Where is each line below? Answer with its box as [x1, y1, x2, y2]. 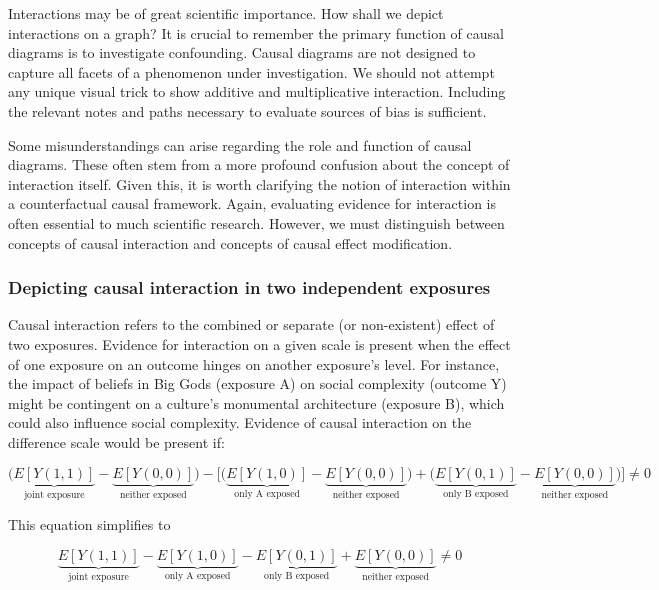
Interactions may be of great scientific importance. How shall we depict [8, 3, 444, 23]
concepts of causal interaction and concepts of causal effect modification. [8, 232, 453, 253]
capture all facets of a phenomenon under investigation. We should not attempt [8, 61, 495, 82]
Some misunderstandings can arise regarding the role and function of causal [8, 134, 472, 155]
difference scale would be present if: [8, 431, 225, 452]
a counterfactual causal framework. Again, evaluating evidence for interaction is [8, 193, 497, 214]
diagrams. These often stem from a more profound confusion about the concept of [8, 154, 510, 175]
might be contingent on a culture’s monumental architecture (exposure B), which [8, 392, 505, 413]
